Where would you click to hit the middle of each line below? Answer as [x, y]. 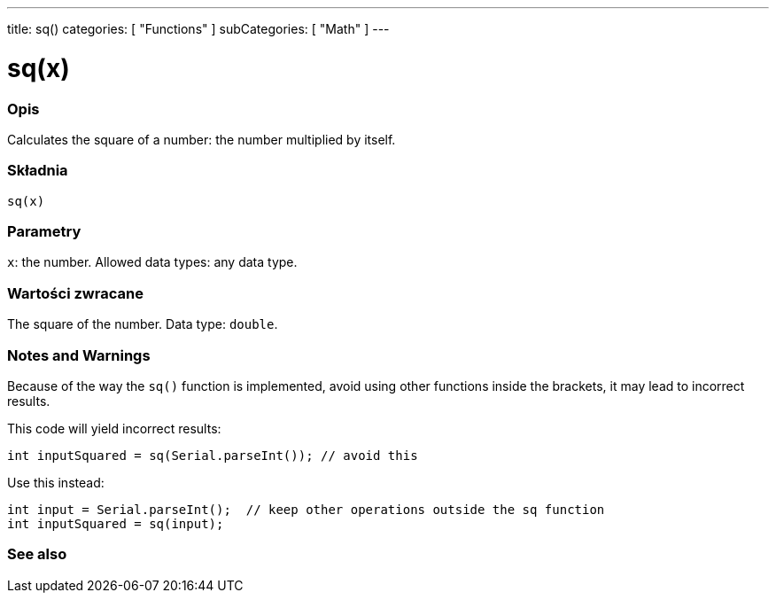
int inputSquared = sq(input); [116, 523]
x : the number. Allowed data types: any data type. [152, 262]
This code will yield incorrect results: [114, 428]
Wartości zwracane [75, 293]
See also [37, 554]
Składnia [38, 171]
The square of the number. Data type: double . [143, 324]
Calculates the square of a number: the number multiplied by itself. [202, 139]
